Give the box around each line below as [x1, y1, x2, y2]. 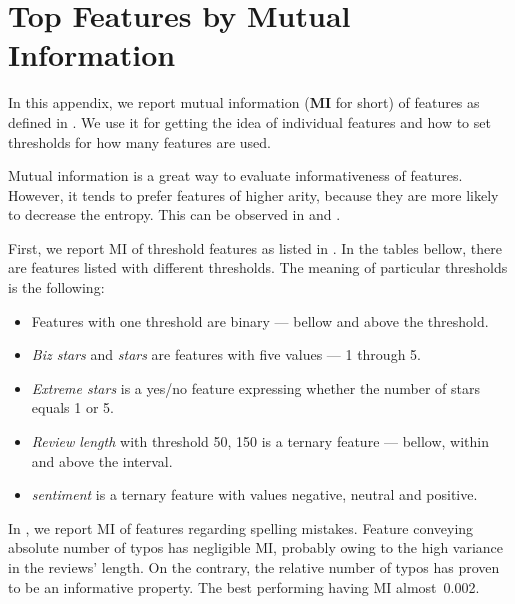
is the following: [8, 277, 105, 298]
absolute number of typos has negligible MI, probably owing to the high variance [8, 537, 504, 558]
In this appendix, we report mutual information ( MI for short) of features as [8, 92, 480, 113]
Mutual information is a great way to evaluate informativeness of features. [8, 165, 463, 186]
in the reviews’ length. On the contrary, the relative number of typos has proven [8, 557, 500, 577]
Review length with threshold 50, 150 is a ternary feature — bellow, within [31, 431, 490, 452]
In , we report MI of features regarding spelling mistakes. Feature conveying [8, 517, 474, 538]
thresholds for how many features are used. [8, 131, 271, 152]
